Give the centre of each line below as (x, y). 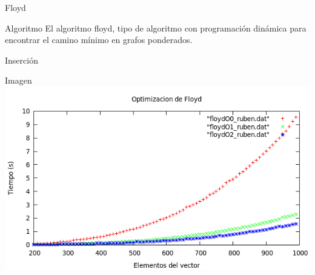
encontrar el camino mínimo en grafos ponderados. (99, 40)
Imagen (18, 80)
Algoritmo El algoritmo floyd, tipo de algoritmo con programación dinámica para (156, 28)
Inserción (22, 60)
